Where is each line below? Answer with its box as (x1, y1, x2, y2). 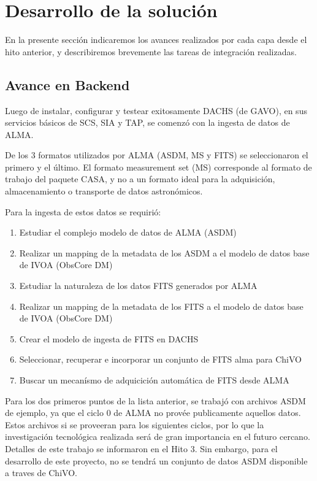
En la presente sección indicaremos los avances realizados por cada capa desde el (5, 33, 307, 46)
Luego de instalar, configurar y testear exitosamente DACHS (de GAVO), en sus (5, 104, 307, 117)
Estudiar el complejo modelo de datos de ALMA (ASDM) (19, 226, 237, 239)
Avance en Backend (5, 75, 130, 94)
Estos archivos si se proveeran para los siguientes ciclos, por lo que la (5, 418, 264, 431)
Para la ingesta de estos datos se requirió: (5, 205, 161, 218)
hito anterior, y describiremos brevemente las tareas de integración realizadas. (5, 45, 297, 58)
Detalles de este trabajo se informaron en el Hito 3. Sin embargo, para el (5, 442, 278, 455)
